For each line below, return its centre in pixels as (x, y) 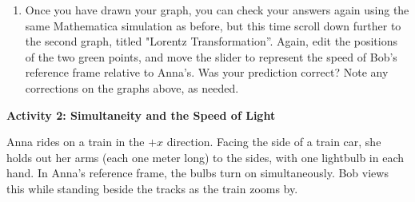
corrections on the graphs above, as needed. (132, 87)
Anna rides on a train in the (76, 142)
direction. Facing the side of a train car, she (274, 142)
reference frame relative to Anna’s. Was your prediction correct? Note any (207, 72)
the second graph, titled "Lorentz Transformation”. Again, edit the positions (211, 41)
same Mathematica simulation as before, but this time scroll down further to (213, 25)
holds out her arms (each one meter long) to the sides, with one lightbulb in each (206, 157)
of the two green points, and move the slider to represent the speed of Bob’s (211, 56)
